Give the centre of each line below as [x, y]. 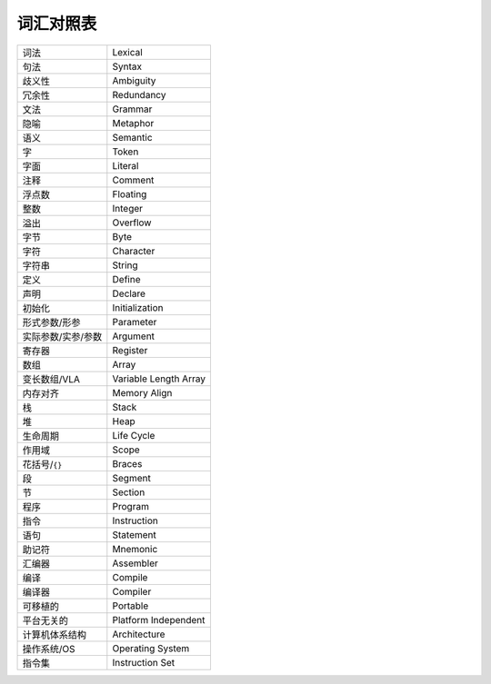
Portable [130, 606]
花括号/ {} [42, 464]
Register [130, 350]
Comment [133, 180]
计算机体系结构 [54, 634]
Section [129, 492]
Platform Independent [159, 620]
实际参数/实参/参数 [62, 336]
